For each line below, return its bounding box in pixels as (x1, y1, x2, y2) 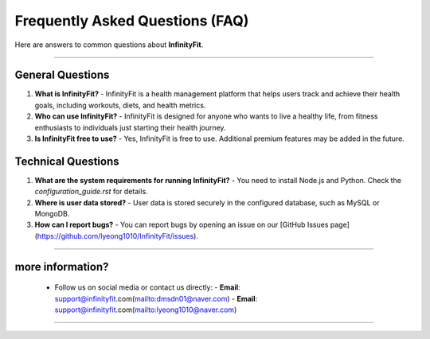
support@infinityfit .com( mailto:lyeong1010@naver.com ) (54, 305, 237, 314)
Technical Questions (14, 154, 119, 168)
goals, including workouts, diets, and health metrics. (34, 100, 206, 110)
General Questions (14, 68, 110, 82)
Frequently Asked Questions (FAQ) (14, 12, 249, 29)
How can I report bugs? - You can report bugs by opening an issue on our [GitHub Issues (34, 220, 329, 230)
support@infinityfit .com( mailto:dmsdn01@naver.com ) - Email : (54, 294, 258, 303)
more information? (14, 259, 109, 274)
